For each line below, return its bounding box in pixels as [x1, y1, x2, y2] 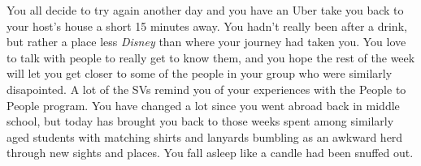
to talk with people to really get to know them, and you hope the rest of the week [7, 49, 415, 66]
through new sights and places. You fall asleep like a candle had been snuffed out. [7, 144, 414, 161]
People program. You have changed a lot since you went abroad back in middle [7, 96, 400, 113]
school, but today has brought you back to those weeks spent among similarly [7, 113, 394, 130]
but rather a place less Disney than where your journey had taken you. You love [7, 33, 406, 50]
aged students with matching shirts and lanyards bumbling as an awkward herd [7, 128, 403, 145]
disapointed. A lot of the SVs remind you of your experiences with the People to [7, 80, 406, 97]
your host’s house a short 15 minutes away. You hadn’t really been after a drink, [7, 17, 407, 34]
